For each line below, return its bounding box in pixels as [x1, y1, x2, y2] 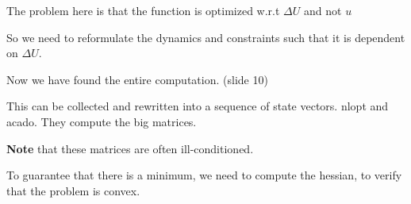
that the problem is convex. [6, 182, 140, 198]
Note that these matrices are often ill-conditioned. [6, 140, 254, 156]
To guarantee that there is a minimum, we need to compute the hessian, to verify [6, 167, 402, 183]
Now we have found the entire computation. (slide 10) [6, 71, 268, 87]
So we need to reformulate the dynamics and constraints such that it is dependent [6, 29, 405, 45]
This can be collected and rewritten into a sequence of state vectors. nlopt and [6, 98, 389, 114]
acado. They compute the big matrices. [6, 113, 197, 129]
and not [304, 2, 342, 18]
